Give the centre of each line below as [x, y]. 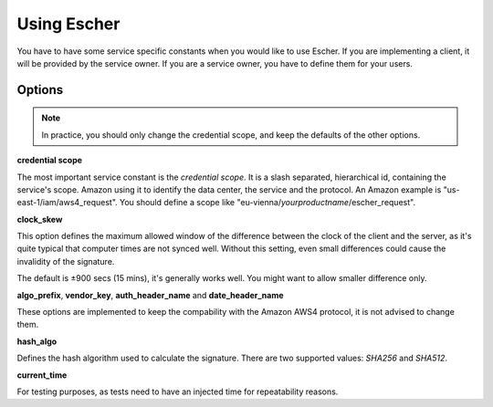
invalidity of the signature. [66, 261]
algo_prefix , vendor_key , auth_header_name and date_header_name [150, 295]
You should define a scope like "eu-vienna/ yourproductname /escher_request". [267, 203]
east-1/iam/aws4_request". [67, 203]
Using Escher [68, 24]
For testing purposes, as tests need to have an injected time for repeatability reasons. [178, 391]
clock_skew [40, 219]
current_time [42, 375]
